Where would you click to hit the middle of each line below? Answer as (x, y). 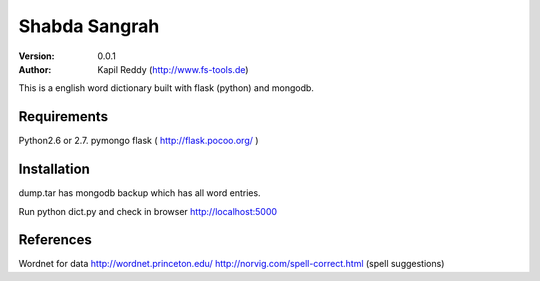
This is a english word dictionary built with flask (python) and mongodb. (166, 88)
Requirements (63, 116)
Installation (54, 169)
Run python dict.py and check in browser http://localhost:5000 (148, 211)
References (55, 240)
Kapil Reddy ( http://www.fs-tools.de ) (173, 69)
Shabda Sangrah (89, 26)
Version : (36, 56)
